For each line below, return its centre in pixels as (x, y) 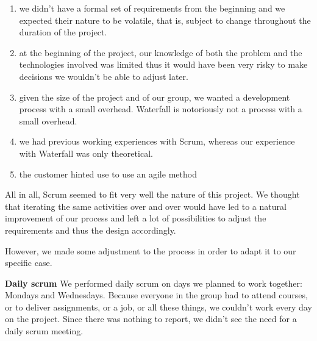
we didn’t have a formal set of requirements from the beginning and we (152, 8)
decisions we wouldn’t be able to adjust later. (104, 76)
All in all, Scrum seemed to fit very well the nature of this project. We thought (152, 194)
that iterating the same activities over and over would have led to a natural (146, 206)
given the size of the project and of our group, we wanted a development (155, 97)
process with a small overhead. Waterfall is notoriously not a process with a (161, 109)
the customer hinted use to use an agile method (108, 174)
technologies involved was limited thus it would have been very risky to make (163, 64)
